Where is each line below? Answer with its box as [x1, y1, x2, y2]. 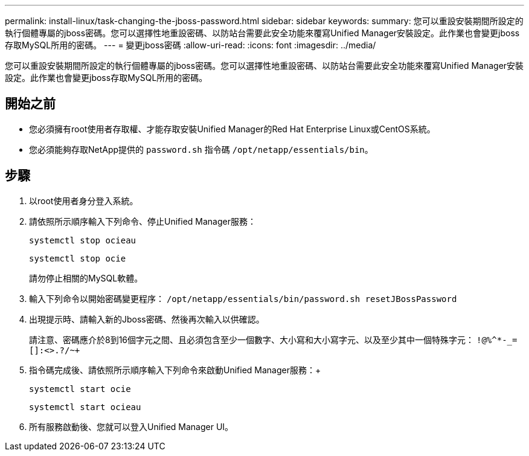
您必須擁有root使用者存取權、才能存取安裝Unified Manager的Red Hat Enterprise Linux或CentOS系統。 [29, 123, 435, 134]
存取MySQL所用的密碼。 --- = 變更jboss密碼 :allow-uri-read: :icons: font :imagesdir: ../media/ [5, 40, 376, 50]
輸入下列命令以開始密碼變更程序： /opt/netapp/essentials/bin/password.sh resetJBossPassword [29, 293, 457, 304]
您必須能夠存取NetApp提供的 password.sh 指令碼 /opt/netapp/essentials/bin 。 [29, 144, 373, 155]
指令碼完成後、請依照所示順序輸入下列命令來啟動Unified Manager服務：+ [29, 364, 321, 375]
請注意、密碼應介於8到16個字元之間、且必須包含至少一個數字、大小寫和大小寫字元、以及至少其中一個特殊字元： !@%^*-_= [29, 334, 518, 345]
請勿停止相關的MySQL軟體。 [29, 272, 143, 283]
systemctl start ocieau [29, 402, 141, 412]
